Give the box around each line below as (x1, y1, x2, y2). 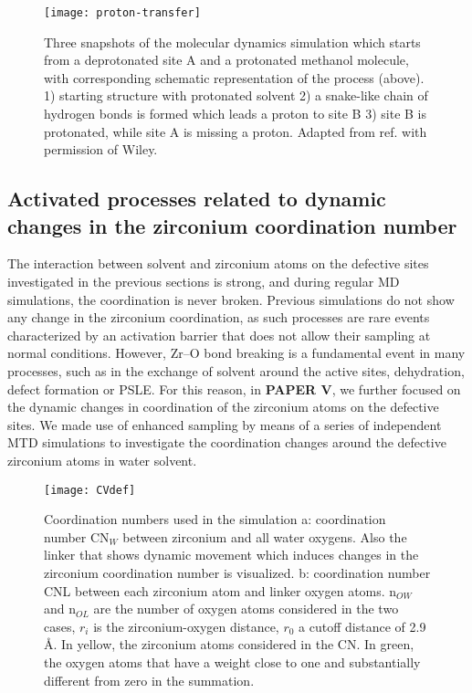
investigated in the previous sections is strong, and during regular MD (7, 272, 400, 290)
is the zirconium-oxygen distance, (93, 616, 279, 635)
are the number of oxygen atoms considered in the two (93, 599, 399, 618)
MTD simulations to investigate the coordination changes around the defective (7, 433, 446, 452)
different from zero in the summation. (44, 670, 255, 689)
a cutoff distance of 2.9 (299, 616, 426, 635)
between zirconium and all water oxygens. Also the (122, 527, 407, 546)
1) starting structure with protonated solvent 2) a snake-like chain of (44, 86, 428, 105)
